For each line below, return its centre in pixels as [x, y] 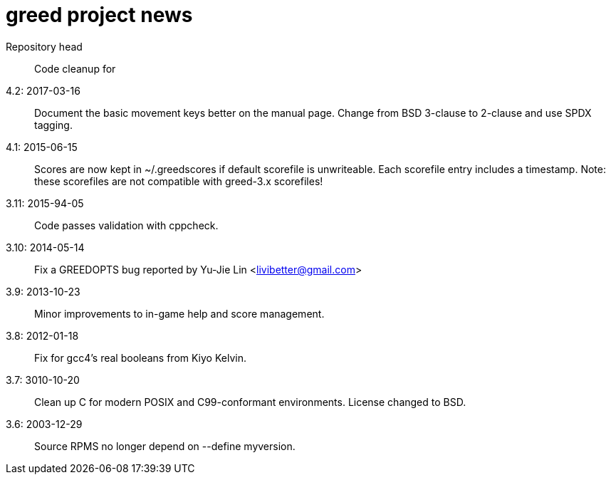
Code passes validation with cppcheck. [126, 225]
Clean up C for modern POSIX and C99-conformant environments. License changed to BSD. [250, 402]
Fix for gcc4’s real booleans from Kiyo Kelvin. [140, 358]
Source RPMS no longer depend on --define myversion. [165, 446]
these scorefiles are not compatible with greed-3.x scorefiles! [179, 181]
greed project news [99, 15]
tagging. [53, 125]
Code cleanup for [75, 68]
